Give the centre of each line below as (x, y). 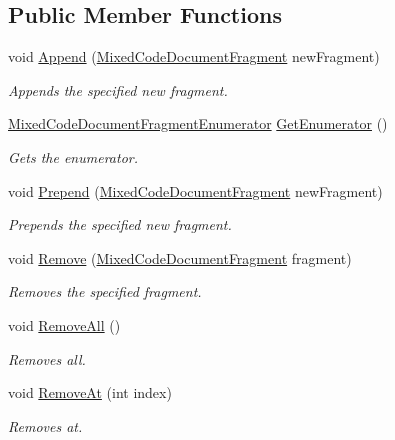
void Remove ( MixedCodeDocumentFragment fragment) (180, 257)
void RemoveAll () (64, 324)
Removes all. (47, 358)
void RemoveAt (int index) (90, 392)
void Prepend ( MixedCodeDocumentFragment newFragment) (195, 190)
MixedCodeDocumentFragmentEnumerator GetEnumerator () (198, 123)
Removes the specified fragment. (105, 291)
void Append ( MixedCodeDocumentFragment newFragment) (194, 56)
